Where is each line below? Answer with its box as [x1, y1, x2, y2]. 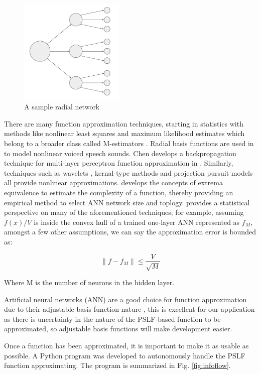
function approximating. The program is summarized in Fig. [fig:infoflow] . [4, 360, 231, 370]
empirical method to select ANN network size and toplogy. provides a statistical [4, 197, 250, 207]
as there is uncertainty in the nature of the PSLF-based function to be [4, 313, 221, 324]
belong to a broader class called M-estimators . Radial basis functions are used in [4, 138, 254, 148]
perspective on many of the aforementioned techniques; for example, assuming [4, 207, 244, 217]
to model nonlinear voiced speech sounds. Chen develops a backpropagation [4, 148, 236, 158]
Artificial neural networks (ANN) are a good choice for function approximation [4, 294, 247, 304]
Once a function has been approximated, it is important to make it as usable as [4, 340, 249, 350]
